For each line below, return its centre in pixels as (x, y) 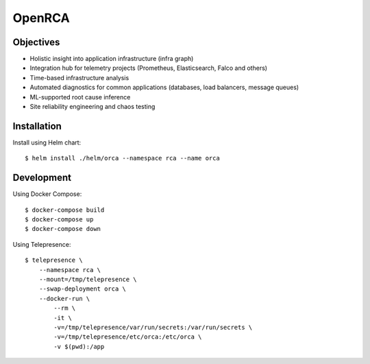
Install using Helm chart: (47, 142)
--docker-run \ (64, 299)
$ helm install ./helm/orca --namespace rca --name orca (123, 158)
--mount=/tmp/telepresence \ (88, 279)
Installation (37, 126)
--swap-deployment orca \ (83, 289)
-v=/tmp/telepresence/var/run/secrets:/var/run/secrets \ (153, 327)
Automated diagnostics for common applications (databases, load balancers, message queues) (164, 87)
